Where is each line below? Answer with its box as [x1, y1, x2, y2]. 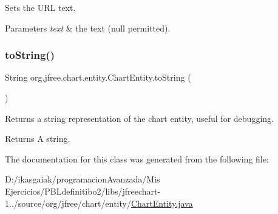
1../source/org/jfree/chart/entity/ [5, 196, 131, 209]
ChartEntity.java [131, 196, 193, 209]
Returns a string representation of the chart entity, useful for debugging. [5, 112, 274, 124]
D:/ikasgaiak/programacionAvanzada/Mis [5, 173, 160, 186]
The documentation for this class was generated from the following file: [5, 152, 269, 165]
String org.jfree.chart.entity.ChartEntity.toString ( [5, 71, 191, 84]
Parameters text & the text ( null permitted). [5, 21, 171, 34]
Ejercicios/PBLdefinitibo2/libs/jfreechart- [5, 184, 161, 197]
